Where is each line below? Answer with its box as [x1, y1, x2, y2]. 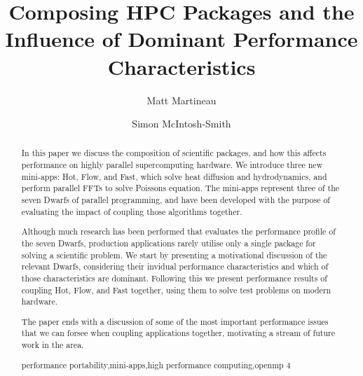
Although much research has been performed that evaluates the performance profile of [21, 225, 336, 237]
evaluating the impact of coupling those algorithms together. [21, 205, 242, 217]
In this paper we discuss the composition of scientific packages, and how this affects [21, 147, 327, 159]
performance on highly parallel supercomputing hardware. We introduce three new [21, 159, 323, 171]
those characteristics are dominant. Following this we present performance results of [21, 272, 327, 284]
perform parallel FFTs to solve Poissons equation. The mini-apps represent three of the [21, 182, 340, 194]
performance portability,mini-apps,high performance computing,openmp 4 [21, 358, 291, 370]
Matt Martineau [146, 92, 217, 107]
